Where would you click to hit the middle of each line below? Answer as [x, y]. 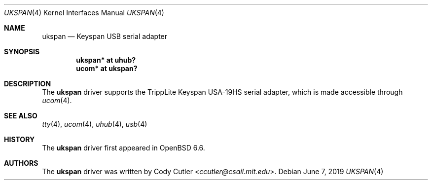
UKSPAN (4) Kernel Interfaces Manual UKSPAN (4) [84, 13]
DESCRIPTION [28, 84]
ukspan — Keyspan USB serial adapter [105, 36]
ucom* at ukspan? [107, 68]
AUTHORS [21, 163]
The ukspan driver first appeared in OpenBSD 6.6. [124, 148]
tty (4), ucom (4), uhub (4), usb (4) [95, 124]
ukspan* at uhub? [106, 60]
